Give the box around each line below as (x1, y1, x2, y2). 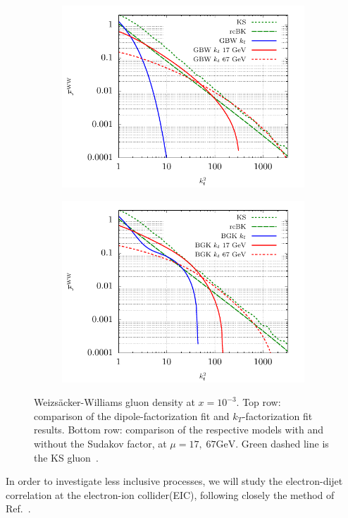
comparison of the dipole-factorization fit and (34, 408, 230, 423)
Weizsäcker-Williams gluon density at (34, 395, 195, 409)
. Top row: (236, 395, 281, 409)
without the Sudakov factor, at (34, 436, 167, 450)
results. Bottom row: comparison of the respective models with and (34, 422, 323, 437)
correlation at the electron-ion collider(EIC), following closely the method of (6, 487, 335, 502)
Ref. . (6, 501, 31, 516)
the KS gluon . (34, 450, 99, 464)
